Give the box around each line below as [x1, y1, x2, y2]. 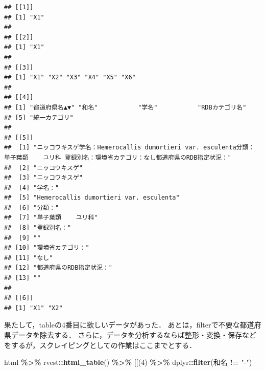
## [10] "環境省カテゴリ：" [4, 244, 89, 252]
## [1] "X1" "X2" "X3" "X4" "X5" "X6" [4, 74, 136, 81]
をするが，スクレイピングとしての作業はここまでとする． [4, 339, 197, 350]
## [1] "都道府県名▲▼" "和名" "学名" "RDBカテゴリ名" [4, 103, 247, 111]
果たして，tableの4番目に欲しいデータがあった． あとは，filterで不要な [4, 319, 240, 330]
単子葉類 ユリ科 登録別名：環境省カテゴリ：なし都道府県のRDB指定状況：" [4, 154, 231, 161]
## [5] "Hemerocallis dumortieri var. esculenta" [4, 194, 180, 202]
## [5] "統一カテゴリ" [4, 114, 74, 121]
